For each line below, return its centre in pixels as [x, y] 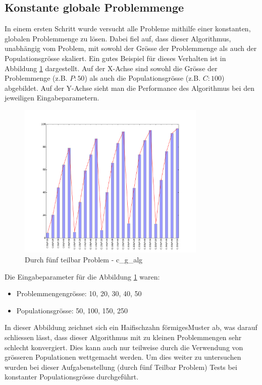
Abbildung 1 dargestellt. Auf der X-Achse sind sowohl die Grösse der [111, 68]
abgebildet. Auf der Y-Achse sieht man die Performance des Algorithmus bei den [129, 88]
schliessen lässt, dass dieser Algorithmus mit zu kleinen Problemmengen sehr [123, 337]
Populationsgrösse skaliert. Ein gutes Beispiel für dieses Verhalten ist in [115, 58]
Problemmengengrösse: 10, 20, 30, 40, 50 [79, 293]
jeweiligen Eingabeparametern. [52, 98]
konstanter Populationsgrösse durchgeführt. [72, 377]
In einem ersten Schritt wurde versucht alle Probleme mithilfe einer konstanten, [128, 29]
